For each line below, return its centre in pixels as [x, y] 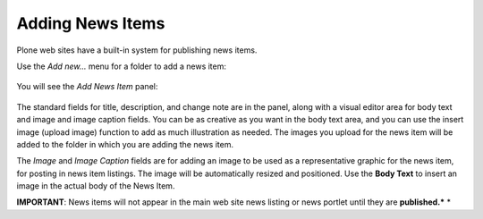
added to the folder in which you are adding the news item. [125, 144]
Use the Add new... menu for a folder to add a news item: [122, 66]
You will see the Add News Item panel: [87, 87]
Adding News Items [91, 23]
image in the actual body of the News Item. [96, 186]
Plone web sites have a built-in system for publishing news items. [137, 50]
